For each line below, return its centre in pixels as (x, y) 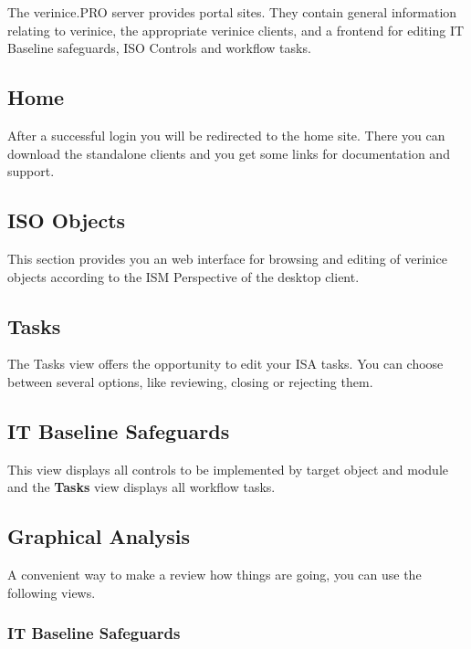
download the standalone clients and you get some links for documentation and (229, 153)
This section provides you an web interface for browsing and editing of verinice (227, 258)
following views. (52, 592)
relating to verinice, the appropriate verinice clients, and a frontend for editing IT (236, 30)
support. (31, 171)
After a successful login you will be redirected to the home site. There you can (226, 135)
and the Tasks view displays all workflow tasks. (141, 487)
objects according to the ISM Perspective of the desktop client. (183, 276)
